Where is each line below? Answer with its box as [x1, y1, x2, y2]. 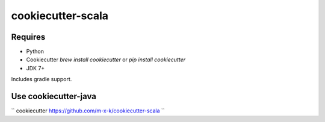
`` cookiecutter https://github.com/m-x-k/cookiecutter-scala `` [11, 107, 165, 114]
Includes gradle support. [11, 76, 72, 83]
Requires [11, 32, 46, 42]
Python [26, 48, 45, 55]
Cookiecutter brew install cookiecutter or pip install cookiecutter [26, 56, 186, 63]
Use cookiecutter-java [11, 91, 96, 102]
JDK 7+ [26, 64, 45, 72]
